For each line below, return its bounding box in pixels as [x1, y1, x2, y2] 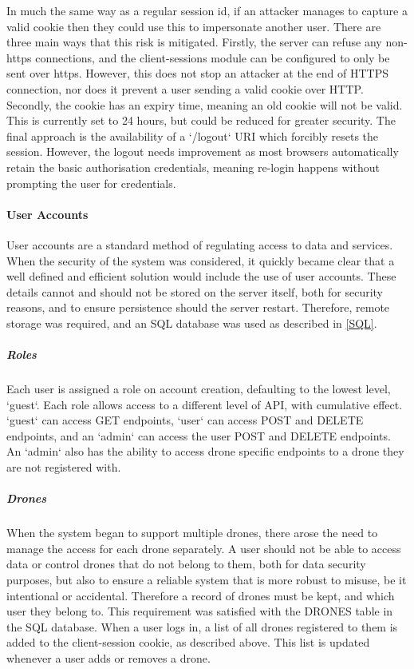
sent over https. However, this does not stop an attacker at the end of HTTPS [6, 65, 388, 82]
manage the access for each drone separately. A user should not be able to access [6, 540, 401, 556]
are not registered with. [6, 459, 121, 476]
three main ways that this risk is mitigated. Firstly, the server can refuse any [6, 34, 382, 50]
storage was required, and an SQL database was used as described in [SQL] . [6, 314, 377, 331]
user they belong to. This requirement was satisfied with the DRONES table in [6, 603, 393, 619]
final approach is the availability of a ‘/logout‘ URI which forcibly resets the [6, 127, 379, 144]
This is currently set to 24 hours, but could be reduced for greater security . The [6, 112, 396, 129]
